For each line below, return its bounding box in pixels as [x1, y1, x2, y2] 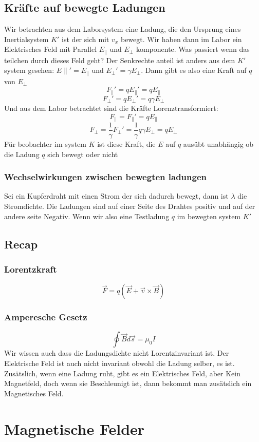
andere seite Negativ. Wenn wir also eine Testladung [4, 210, 170, 221]
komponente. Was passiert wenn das [136, 44, 250, 54]
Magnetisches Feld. [4, 388, 64, 398]
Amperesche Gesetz [4, 311, 87, 323]
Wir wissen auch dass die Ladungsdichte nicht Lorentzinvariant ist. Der [4, 348, 229, 358]
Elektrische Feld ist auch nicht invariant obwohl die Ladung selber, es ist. [4, 358, 235, 369]
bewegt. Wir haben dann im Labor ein [120, 33, 242, 44]
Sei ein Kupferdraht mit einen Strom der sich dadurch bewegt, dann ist [4, 190, 229, 201]
